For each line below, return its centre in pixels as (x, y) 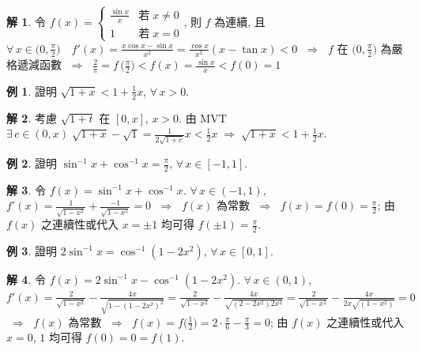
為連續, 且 (240, 21)
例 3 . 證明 (32, 250)
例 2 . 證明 (32, 163)
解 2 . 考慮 (32, 117)
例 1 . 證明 (32, 91)
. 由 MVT (203, 117)
